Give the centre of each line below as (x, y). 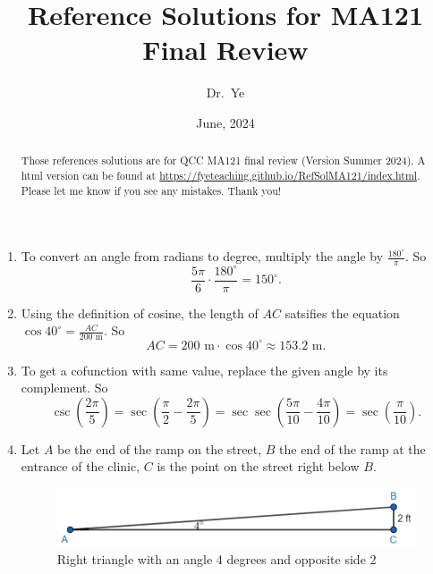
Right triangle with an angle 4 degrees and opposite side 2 (216, 559)
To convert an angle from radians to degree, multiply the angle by (202, 256)
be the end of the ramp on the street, (160, 448)
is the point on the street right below (258, 466)
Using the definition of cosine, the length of (140, 312)
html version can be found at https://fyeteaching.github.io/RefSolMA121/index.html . (221, 175)
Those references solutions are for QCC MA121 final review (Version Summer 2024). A (223, 160)
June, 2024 (225, 122)
